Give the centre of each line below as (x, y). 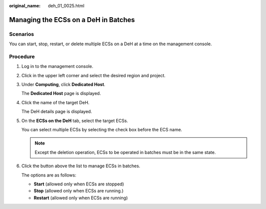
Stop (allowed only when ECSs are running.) (79, 191)
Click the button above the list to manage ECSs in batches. (81, 166)
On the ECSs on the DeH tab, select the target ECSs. (75, 120)
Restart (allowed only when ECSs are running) (81, 198)
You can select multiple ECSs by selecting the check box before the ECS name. (102, 130)
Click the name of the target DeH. (55, 102)
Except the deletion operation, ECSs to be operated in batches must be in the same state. (125, 152)
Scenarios (22, 34)
